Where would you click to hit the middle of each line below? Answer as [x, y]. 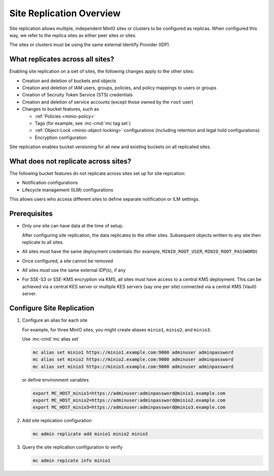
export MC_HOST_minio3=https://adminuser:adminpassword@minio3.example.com [129, 407]
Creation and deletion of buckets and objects [69, 81]
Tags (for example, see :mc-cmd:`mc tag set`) [83, 123]
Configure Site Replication [52, 308]
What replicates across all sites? [62, 59]
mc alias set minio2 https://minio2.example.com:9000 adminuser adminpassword [133, 360]
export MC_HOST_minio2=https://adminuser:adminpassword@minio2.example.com [129, 400]
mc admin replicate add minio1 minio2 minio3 [90, 434]
